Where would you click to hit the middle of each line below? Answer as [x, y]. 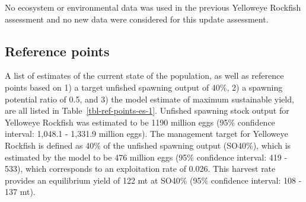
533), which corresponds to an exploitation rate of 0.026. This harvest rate [140, 169]
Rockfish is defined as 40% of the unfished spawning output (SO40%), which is [148, 145]
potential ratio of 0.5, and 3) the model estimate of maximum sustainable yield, [149, 99]
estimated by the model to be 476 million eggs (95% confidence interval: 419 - [146, 157]
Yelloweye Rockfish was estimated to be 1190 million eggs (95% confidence [140, 122]
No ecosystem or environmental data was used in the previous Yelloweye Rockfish [153, 7]
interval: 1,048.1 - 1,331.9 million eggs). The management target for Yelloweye [146, 134]
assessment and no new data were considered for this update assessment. [137, 19]
